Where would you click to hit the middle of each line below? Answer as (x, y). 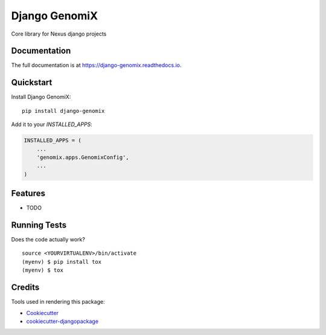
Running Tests (39, 225)
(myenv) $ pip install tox (62, 262)
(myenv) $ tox (43, 270)
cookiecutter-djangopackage (62, 321)
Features (28, 193)
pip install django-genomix (63, 111)
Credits (25, 288)
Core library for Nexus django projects (59, 34)
